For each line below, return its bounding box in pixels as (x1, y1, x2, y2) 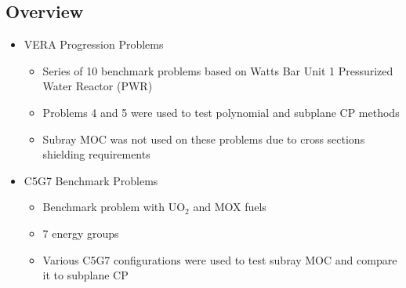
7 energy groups (42, 224, 119, 241)
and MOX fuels (193, 199, 266, 215)
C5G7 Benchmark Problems (24, 172, 158, 188)
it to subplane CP (42, 267, 129, 283)
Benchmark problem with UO (42, 199, 186, 215)
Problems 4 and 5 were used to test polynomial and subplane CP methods (42, 104, 400, 120)
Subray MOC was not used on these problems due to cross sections (42, 130, 365, 147)
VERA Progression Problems (24, 36, 164, 53)
